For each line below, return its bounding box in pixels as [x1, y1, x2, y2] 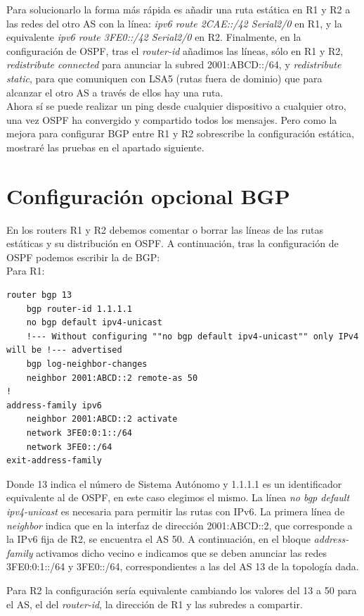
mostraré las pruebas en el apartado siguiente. [6, 139, 204, 154]
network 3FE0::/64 [26, 441, 112, 452]
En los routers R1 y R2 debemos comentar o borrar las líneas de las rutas [6, 222, 323, 237]
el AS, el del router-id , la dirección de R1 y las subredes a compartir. [6, 596, 303, 611]
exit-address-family [6, 455, 103, 466]
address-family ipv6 [6, 400, 103, 410]
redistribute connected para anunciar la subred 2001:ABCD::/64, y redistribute [6, 57, 342, 72]
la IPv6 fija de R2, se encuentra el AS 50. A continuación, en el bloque [6, 532, 311, 546]
